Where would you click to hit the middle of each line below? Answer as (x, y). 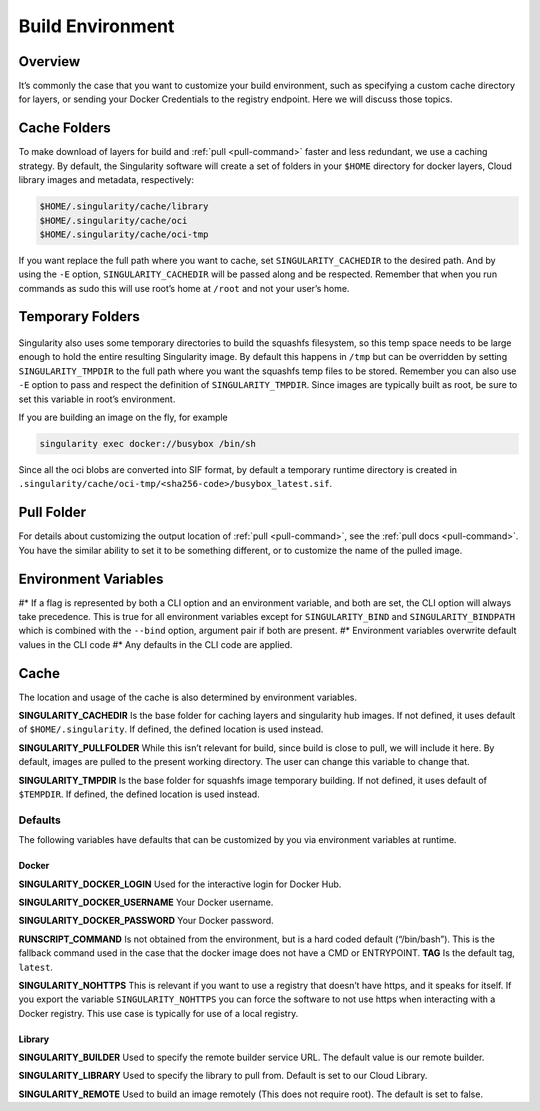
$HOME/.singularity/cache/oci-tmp (124, 234)
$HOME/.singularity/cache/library (124, 206)
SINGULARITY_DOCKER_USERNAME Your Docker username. (146, 902)
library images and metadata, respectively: (106, 180)
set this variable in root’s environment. (97, 399)
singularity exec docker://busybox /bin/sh (148, 444)
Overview (49, 61)
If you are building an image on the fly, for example (123, 417)
